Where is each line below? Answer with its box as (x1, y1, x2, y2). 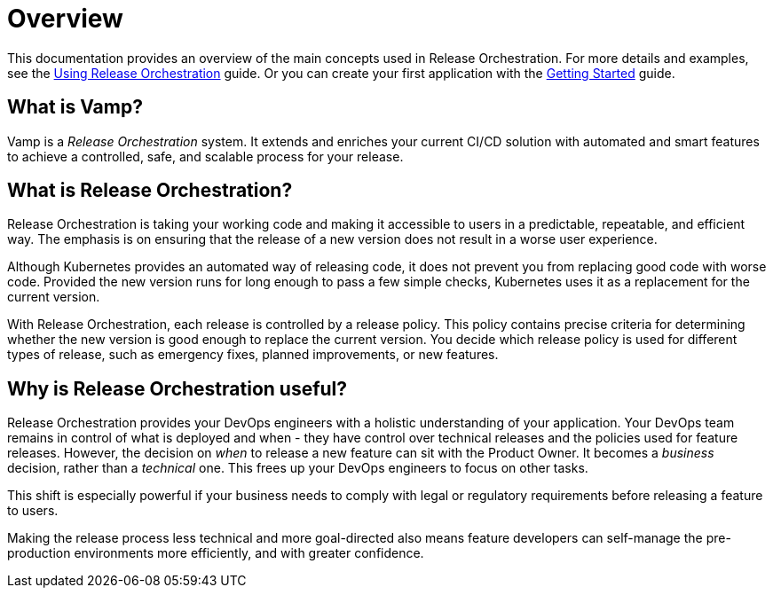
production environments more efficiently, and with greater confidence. (7, 545, 424, 561)
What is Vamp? (7, 96, 143, 119)
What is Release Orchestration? (7, 179, 293, 202)
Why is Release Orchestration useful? (7, 377, 348, 400)
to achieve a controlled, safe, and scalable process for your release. (7, 148, 404, 164)
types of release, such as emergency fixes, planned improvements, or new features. (7, 347, 499, 363)
